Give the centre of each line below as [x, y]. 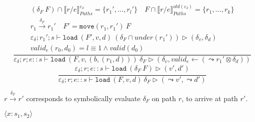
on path [164, 98]
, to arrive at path [210, 98]
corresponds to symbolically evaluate [83, 98]
